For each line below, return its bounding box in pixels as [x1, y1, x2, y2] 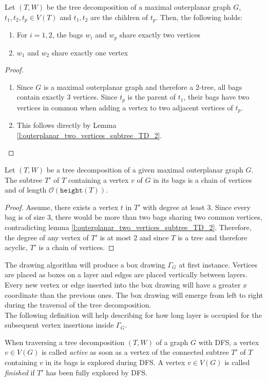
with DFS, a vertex [198, 336, 259, 347]
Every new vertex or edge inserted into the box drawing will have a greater [5, 279, 241, 290]
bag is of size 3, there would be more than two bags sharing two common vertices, [5, 212, 262, 222]
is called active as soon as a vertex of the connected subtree [42, 347, 229, 357]
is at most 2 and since [100, 232, 169, 242]
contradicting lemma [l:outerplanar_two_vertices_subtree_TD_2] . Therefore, [5, 221, 252, 232]
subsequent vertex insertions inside [5, 319, 114, 330]
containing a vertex [68, 174, 129, 185]
